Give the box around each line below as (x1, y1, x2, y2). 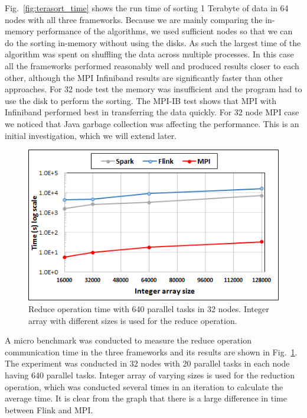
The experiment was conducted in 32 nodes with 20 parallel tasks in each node (5, 357, 290, 370)
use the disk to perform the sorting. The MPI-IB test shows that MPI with (5, 94, 277, 106)
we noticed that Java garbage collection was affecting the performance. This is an (5, 117, 299, 129)
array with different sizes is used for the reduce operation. (28, 314, 237, 326)
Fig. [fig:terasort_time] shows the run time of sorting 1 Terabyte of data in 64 (5, 2, 289, 14)
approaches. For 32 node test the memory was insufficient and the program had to (5, 83, 302, 95)
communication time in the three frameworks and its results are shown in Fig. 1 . (5, 345, 298, 358)
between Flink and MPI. (5, 403, 93, 416)
